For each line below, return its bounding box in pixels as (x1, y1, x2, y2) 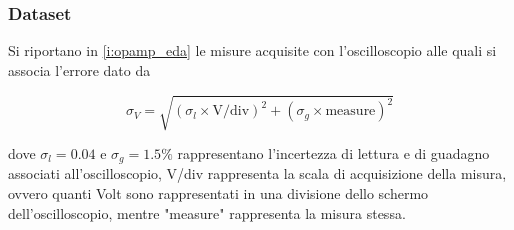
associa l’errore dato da (8, 59, 151, 80)
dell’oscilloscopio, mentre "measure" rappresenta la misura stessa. (8, 202, 406, 223)
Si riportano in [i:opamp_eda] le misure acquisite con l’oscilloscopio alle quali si (8, 40, 497, 61)
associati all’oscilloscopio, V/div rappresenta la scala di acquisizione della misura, (8, 163, 507, 184)
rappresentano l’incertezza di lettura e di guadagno (177, 142, 490, 163)
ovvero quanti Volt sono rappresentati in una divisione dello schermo (8, 183, 429, 203)
